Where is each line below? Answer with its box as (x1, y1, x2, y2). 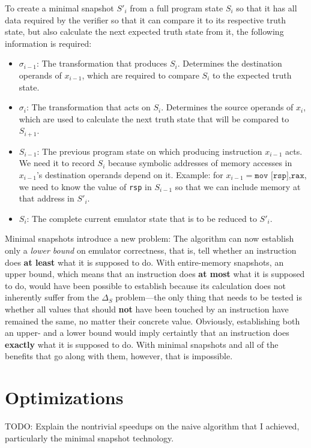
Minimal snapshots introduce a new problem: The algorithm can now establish (5, 232, 294, 245)
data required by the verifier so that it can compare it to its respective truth (5, 13, 286, 26)
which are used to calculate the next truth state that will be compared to (19, 112, 289, 125)
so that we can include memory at (175, 180, 301, 193)
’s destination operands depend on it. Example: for (36, 168, 223, 181)
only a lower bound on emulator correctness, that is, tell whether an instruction (5, 244, 297, 257)
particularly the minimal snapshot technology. (5, 431, 174, 444)
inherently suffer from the (5, 291, 99, 303)
